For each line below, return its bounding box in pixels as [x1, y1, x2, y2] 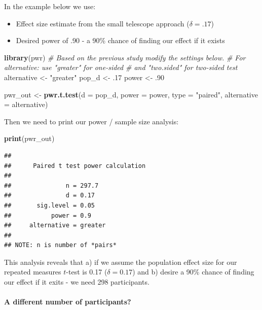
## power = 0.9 [4, 212, 91, 219]
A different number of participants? [4, 296, 131, 307]
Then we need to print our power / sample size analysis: [4, 116, 179, 126]
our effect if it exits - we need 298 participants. [4, 277, 149, 287]
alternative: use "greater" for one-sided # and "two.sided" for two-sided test [4, 62, 238, 73]
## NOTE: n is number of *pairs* [4, 242, 117, 249]
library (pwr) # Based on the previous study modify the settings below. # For [4, 52, 246, 62]
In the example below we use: [4, 1, 96, 11]
